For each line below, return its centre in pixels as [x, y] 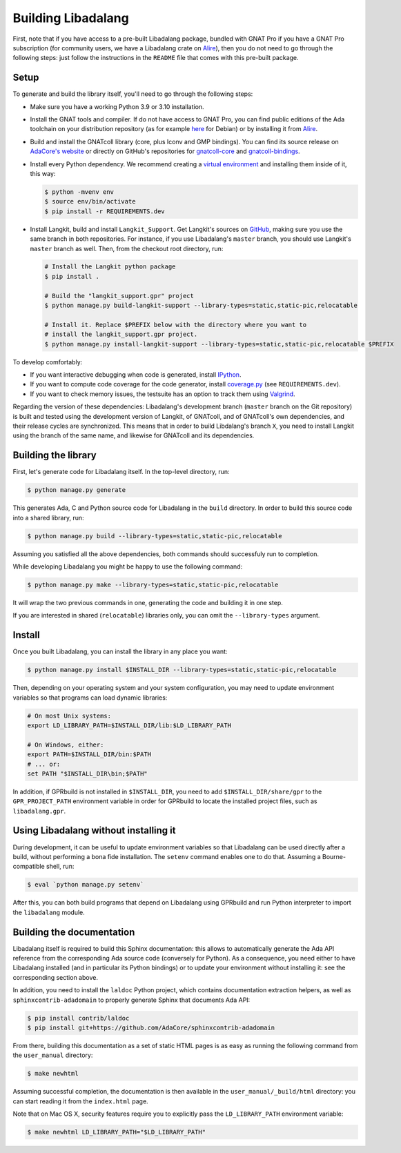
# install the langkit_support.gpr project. [121, 334]
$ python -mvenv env [79, 192]
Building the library [55, 455]
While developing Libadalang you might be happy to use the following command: [128, 566]
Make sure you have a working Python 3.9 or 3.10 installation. [117, 106]
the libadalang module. [49, 912]
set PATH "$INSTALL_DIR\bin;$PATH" [87, 773]
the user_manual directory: [53, 1055]
